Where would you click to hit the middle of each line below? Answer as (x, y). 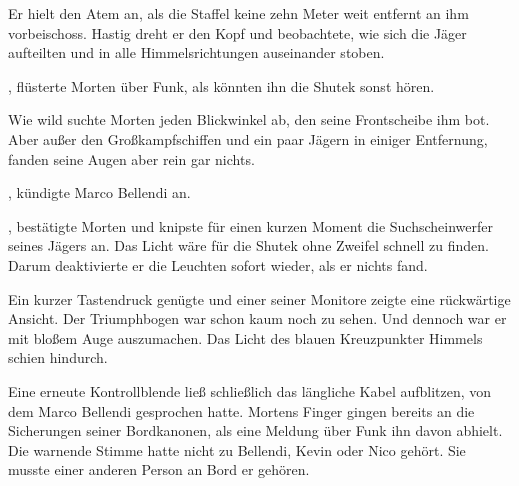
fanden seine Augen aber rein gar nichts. (131, 158)
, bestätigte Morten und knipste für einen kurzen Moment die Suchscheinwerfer (251, 225)
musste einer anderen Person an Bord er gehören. (159, 469)
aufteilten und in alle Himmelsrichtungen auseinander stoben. (196, 52)
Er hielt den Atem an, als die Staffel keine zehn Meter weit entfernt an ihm (238, 13)
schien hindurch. (58, 357)
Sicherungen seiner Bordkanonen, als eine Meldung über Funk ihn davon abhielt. (255, 430)
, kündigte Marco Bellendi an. (99, 192)
